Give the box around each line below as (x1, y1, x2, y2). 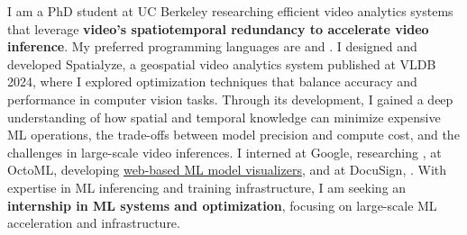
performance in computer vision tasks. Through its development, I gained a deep (7, 89, 453, 108)
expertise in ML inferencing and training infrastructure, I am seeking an (7, 177, 407, 196)
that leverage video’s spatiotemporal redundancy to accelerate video (7, 19, 429, 38)
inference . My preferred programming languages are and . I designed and (7, 37, 417, 56)
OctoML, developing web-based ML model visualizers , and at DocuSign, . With (7, 160, 447, 179)
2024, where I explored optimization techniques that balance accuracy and (7, 72, 417, 91)
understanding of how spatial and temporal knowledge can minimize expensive (7, 107, 441, 126)
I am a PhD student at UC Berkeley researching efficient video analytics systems (7, 2, 453, 20)
